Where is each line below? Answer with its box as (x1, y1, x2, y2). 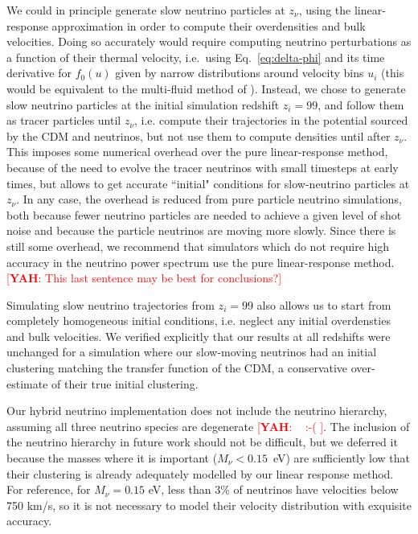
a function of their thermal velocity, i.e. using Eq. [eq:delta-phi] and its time (6, 48, 385, 65)
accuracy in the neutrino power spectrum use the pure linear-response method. (6, 253, 395, 270)
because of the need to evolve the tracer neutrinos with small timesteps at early (6, 158, 399, 175)
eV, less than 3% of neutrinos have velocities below (148, 481, 399, 498)
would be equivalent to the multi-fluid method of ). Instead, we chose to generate (6, 80, 406, 97)
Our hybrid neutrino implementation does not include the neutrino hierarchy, (6, 402, 387, 419)
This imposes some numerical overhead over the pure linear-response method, (6, 143, 388, 160)
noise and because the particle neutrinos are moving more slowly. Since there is (6, 222, 396, 239)
